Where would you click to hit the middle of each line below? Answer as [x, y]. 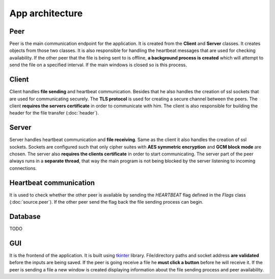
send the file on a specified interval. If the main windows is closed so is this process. [98, 65]
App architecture [46, 13]
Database [25, 216]
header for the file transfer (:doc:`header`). [54, 113]
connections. [23, 168]
